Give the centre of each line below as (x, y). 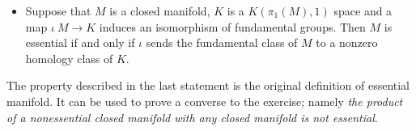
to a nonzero (347, 42)
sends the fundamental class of (222, 42)
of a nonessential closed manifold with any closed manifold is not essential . (192, 117)
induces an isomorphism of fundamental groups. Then (232, 26)
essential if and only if (80, 42)
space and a (363, 11)
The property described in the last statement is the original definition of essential (208, 85)
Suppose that (58, 11)
